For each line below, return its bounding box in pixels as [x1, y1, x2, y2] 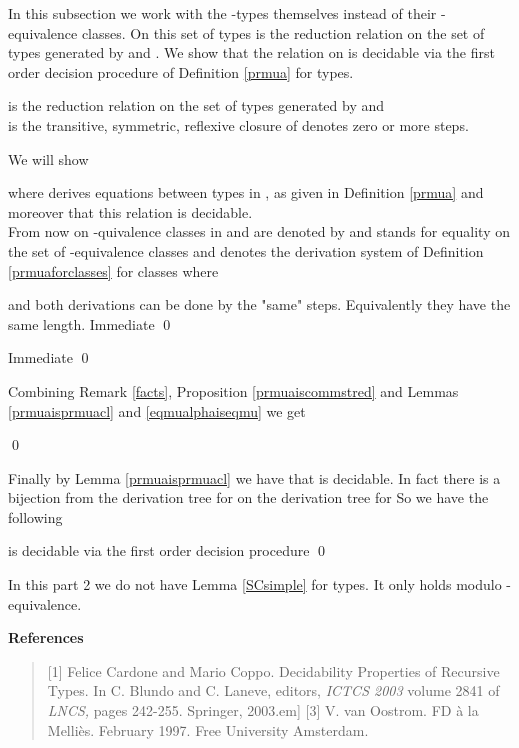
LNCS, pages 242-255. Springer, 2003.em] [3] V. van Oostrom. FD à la [47, 700, 479, 721]
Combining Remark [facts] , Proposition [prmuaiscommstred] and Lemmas [8, 380, 459, 401]
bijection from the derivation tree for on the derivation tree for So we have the [8, 487, 489, 508]
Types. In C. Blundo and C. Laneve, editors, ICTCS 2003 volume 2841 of [47, 680, 500, 701]
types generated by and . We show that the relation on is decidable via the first [8, 42, 495, 63]
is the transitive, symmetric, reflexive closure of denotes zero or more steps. [8, 114, 469, 135]
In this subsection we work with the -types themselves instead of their [8, 3, 437, 23]
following [8, 506, 63, 527]
